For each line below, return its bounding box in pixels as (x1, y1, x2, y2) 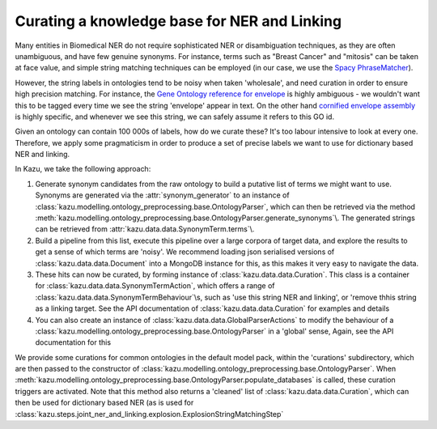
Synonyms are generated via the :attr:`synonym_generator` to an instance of (35, 190, 291, 200)
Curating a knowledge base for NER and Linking (15, 12, 342, 30)
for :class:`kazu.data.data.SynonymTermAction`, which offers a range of (35, 281, 275, 291)
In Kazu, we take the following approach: (15, 164, 151, 174)
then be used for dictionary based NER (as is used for (15, 397, 194, 408)
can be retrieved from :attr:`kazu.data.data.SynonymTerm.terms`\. (35, 224, 255, 234)
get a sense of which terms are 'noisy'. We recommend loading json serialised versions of (35, 247, 335, 257)
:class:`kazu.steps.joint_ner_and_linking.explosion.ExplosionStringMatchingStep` (15, 409, 284, 418)
